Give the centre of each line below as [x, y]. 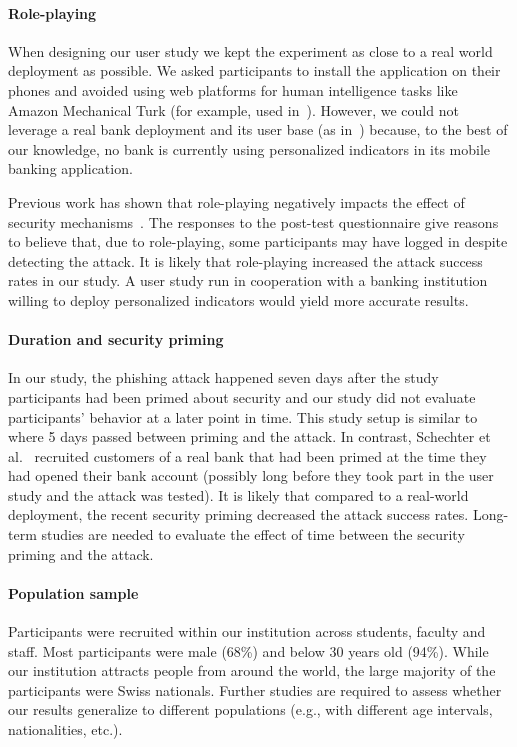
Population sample [73, 592]
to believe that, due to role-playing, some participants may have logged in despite [258, 241]
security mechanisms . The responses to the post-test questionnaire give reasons [253, 221]
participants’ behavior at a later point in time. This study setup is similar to [243, 416]
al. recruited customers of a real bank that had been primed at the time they [247, 455]
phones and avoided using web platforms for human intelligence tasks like [233, 89]
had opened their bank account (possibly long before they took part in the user [251, 475]
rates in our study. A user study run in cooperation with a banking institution [248, 280]
